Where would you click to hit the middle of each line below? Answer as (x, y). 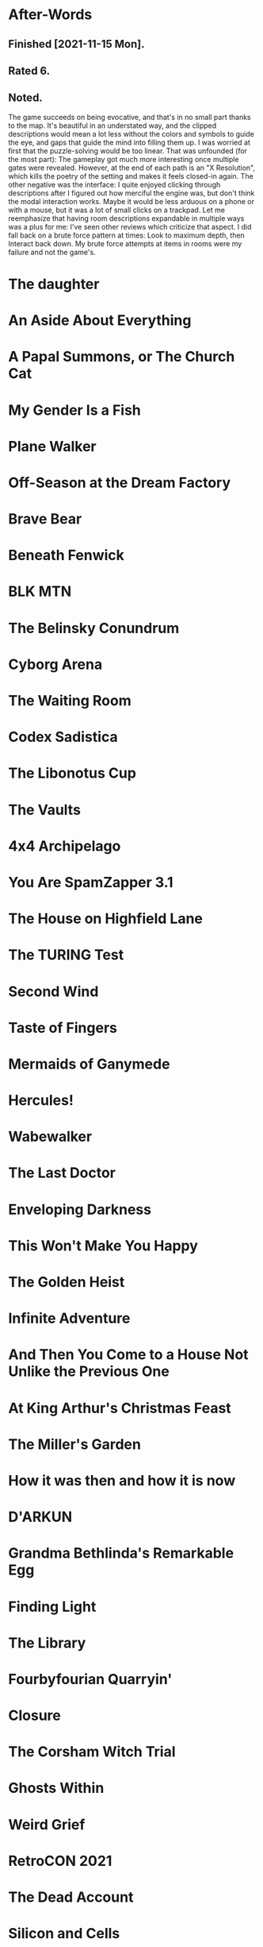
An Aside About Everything (100, 321)
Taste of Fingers (63, 1028)
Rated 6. (29, 70)
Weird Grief (47, 1824)
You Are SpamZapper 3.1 (91, 882)
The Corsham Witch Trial (92, 1752)
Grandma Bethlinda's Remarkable (121, 1553)
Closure (34, 1715)
